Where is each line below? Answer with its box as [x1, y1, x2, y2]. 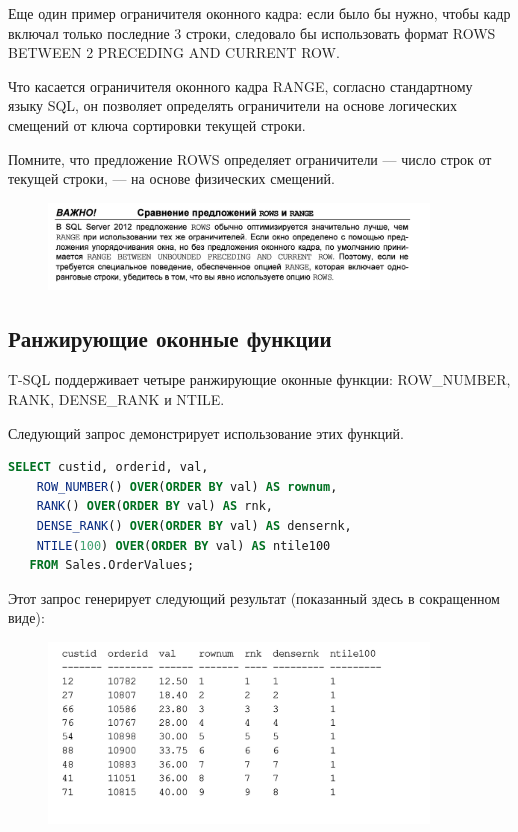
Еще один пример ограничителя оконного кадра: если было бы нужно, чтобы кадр [8, 3, 511, 23]
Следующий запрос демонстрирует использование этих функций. [8, 422, 404, 443]
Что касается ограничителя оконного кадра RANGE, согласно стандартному [8, 75, 473, 96]
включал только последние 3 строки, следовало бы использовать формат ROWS [8, 22, 496, 43]
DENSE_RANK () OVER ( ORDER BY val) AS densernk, [36, 518, 352, 533]
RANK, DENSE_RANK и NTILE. [8, 388, 225, 409]
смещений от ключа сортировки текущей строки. [8, 114, 306, 135]
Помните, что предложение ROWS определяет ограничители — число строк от [8, 148, 492, 169]
